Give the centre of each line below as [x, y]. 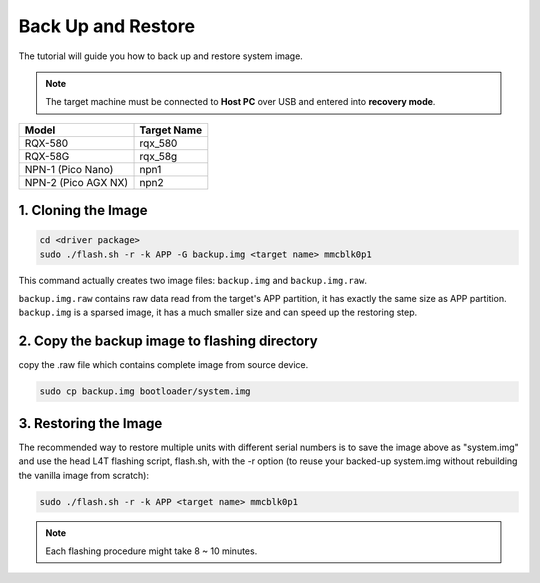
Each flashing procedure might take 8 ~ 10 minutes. [151, 551]
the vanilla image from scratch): [84, 475]
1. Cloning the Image [83, 210]
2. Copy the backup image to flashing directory [168, 341]
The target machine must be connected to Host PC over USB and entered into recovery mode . [240, 102]
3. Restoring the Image [90, 423]
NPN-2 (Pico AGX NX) [76, 182]
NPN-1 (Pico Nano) [69, 169]
